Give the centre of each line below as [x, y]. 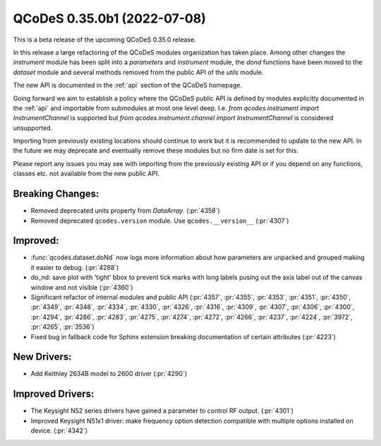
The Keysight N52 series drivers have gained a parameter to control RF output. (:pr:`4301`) [162, 411]
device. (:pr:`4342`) [59, 430]
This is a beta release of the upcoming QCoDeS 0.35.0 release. [105, 40]
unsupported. [33, 128]
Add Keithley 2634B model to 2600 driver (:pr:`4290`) [109, 374]
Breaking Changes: [56, 194]
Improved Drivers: [54, 394]
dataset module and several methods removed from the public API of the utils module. [138, 72]
